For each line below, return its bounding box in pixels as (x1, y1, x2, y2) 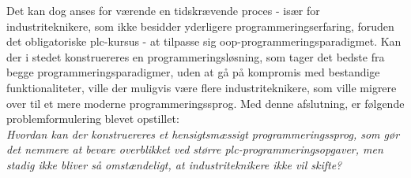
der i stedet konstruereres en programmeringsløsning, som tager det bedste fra (6, 48, 385, 65)
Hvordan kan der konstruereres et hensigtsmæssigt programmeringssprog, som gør (6, 125, 400, 142)
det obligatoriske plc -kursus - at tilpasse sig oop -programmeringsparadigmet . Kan (6, 33, 402, 50)
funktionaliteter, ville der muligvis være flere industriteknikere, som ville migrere (6, 79, 397, 95)
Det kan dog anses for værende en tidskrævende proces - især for (6, 2, 320, 18)
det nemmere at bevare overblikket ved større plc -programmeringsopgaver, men (6, 141, 383, 158)
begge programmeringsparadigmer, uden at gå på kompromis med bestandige (6, 64, 380, 80)
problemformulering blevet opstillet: (6, 110, 179, 127)
